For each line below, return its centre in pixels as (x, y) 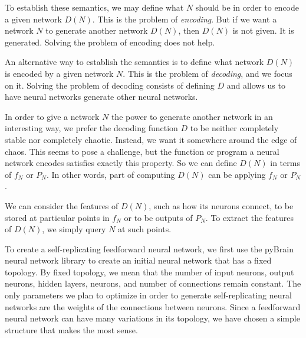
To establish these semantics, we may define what (94, 7)
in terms (285, 163)
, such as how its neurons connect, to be (221, 205)
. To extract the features (249, 217)
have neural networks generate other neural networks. (101, 97)
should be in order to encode (247, 7)
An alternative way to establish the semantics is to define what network (134, 62)
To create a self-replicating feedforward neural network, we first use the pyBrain (149, 248)
